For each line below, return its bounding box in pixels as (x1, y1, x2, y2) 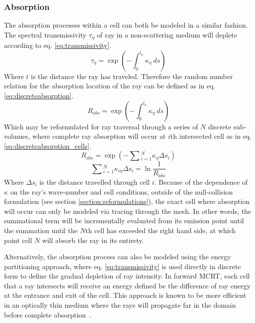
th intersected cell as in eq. (170, 131, 252, 141)
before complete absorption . (4, 309, 91, 320)
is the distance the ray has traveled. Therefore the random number (31, 71, 233, 81)
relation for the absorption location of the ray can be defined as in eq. (4, 81, 215, 91)
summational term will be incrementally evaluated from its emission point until (4, 215, 244, 226)
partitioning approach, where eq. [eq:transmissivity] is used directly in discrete (4, 261, 241, 271)
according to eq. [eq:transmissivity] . (4, 40, 111, 50)
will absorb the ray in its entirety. (42, 235, 144, 245)
